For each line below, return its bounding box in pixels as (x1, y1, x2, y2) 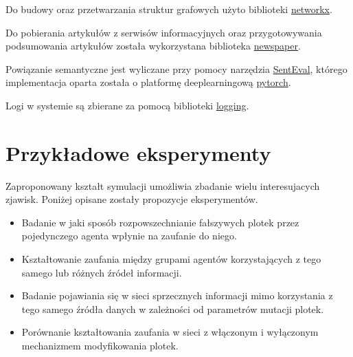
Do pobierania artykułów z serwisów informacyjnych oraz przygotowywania (5, 25, 322, 39)
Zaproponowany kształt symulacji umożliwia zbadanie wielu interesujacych (5, 178, 320, 193)
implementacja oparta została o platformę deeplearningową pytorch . (5, 75, 291, 89)
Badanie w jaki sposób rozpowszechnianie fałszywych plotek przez (21, 215, 299, 229)
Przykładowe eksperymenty (5, 138, 271, 166)
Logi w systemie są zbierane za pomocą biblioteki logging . (5, 98, 249, 112)
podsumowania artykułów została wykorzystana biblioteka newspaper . (5, 39, 301, 53)
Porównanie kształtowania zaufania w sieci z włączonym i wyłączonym (21, 325, 319, 339)
